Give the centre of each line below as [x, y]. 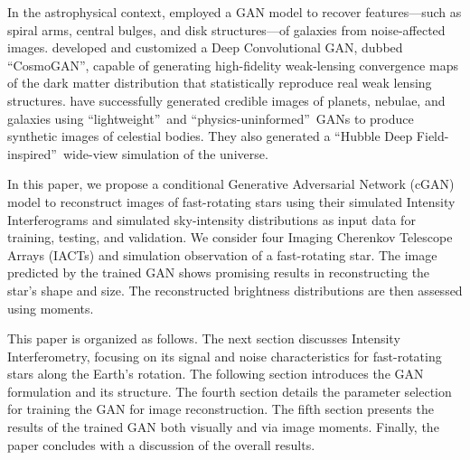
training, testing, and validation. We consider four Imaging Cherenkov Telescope [230, 237]
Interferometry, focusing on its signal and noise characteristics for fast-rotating [225, 356]
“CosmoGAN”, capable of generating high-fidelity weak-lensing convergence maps [233, 65]
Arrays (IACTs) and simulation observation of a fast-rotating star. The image [222, 254]
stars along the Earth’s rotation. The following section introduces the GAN [216, 374]
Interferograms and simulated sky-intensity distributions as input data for [211, 219]
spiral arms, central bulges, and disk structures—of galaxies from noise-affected [226, 29]
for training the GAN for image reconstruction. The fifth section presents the [221, 409]
